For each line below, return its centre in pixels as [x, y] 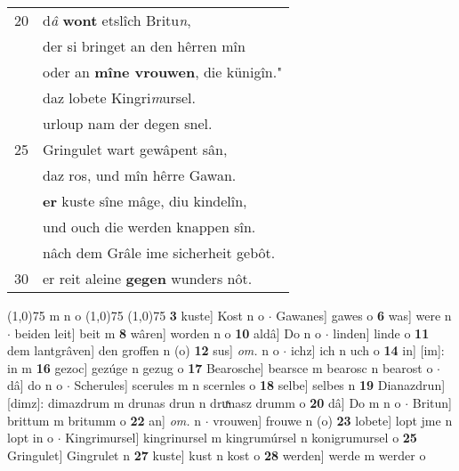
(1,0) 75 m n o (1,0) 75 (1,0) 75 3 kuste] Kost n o [136, 315]
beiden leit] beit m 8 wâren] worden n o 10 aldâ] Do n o [168, 333]
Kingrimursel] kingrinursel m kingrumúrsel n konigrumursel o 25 [241, 438]
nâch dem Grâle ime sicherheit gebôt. [159, 252]
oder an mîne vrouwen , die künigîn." [163, 72]
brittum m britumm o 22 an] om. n [104, 420]
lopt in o [31, 438]
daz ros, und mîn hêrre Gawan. [140, 175]
